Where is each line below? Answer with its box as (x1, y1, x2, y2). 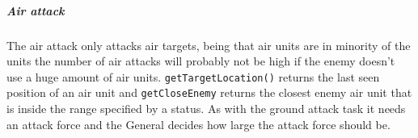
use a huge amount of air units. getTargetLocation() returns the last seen (6, 68, 380, 85)
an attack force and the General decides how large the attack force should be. (6, 115, 391, 132)
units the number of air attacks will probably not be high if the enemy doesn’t (6, 52, 395, 69)
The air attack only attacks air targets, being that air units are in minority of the (6, 36, 411, 53)
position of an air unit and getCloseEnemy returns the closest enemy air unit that (6, 84, 412, 101)
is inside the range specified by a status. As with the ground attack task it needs (6, 100, 406, 117)
